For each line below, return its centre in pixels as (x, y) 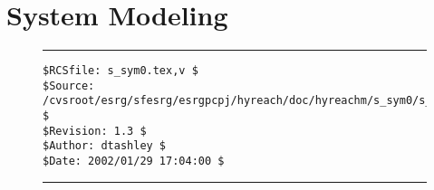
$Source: (69, 85)
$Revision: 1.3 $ (95, 131)
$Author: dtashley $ (105, 146)
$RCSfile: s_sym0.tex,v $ (121, 71)
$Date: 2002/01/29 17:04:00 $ (134, 161)
